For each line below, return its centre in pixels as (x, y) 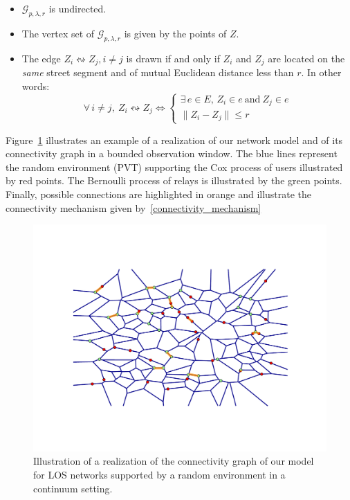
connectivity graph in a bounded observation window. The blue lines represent (172, 153)
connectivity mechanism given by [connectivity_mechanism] (133, 207)
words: (36, 86)
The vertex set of (58, 33)
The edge (41, 58)
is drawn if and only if (173, 58)
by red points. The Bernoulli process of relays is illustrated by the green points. (174, 180)
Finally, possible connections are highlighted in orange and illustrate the (159, 194)
